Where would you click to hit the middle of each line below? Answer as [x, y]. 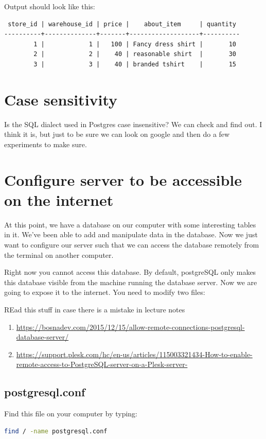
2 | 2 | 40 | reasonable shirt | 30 [135, 54]
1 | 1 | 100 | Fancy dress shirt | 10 [135, 44]
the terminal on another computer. [59, 254]
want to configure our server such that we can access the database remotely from [132, 244]
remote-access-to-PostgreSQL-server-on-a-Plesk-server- [102, 364]
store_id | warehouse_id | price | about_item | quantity [122, 24]
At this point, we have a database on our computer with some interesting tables [130, 224]
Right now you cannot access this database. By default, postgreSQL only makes [130, 272]
